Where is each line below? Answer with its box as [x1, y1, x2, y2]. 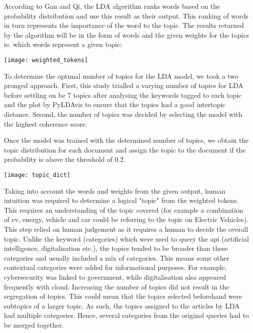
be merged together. [4, 319, 64, 330]
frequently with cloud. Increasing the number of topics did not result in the [4, 281, 230, 291]
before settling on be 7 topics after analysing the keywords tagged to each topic [4, 89, 242, 100]
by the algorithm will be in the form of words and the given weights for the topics [4, 29, 249, 40]
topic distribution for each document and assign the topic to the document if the [4, 144, 246, 155]
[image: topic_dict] [4, 171, 71, 178]
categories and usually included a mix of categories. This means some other [4, 252, 230, 263]
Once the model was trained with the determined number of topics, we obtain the [4, 135, 249, 145]
